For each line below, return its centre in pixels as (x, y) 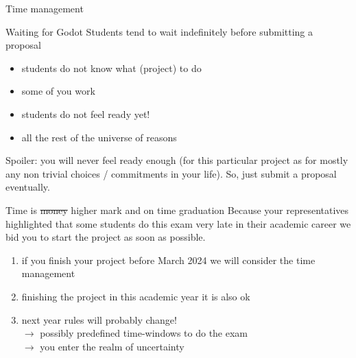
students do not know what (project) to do (111, 68)
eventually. (28, 187)
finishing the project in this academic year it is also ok (136, 296)
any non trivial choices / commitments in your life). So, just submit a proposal (171, 173)
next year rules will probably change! (99, 319)
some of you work (58, 91)
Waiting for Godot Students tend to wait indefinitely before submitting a (159, 31)
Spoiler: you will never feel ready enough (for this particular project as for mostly (177, 160)
